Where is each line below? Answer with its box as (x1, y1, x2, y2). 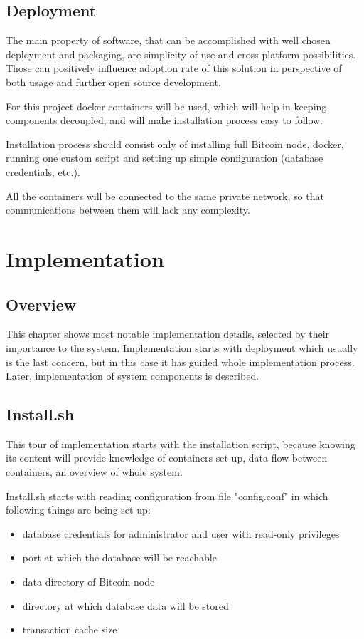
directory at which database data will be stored (22, 598, 229, 613)
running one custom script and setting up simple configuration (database (6, 150, 323, 165)
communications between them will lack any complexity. (6, 202, 250, 217)
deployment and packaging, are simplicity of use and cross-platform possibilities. (6, 46, 356, 61)
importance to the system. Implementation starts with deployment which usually (6, 340, 358, 355)
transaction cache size (22, 622, 117, 637)
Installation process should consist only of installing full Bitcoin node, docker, (6, 136, 344, 151)
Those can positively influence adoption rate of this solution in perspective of (6, 61, 342, 76)
